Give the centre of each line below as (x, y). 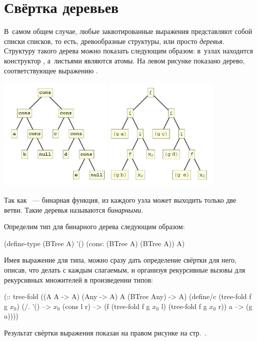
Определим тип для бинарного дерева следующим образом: (94, 226)
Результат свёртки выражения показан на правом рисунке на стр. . (105, 332)
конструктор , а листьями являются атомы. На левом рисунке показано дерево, (124, 60)
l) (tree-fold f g (184, 306)
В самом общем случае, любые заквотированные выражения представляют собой (128, 31)
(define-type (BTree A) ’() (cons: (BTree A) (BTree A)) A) (94, 243)
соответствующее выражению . (51, 70)
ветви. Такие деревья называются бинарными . (74, 209)
